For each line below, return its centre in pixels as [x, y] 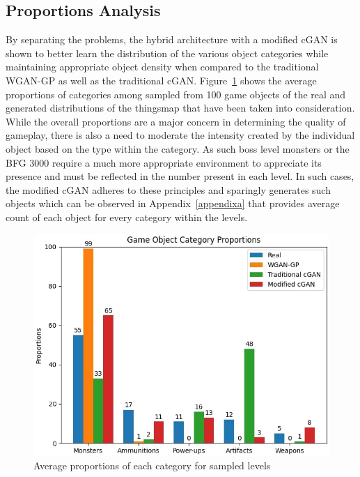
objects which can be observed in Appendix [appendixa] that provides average [173, 203]
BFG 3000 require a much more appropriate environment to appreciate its [164, 162]
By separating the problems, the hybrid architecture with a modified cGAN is [172, 39]
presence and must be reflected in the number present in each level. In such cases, [180, 176]
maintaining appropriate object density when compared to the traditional [162, 67]
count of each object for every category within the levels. [127, 217]
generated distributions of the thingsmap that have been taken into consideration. [180, 108]
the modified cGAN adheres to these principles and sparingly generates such [168, 189]
